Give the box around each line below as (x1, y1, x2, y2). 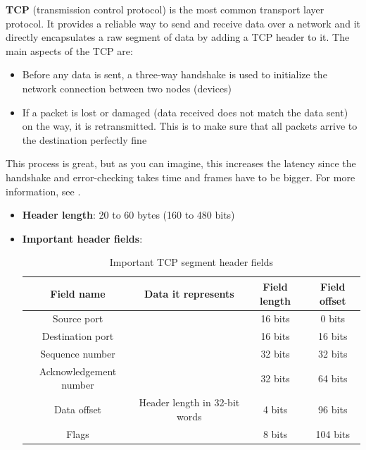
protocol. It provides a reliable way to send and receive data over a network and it (6, 16, 360, 30)
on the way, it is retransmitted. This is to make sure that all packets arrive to (22, 118, 358, 133)
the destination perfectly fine (22, 132, 147, 147)
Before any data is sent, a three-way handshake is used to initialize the (22, 67, 327, 82)
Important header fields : (22, 231, 143, 245)
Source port (52, 311, 103, 326)
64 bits (318, 370, 348, 385)
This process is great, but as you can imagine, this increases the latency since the (6, 156, 356, 171)
